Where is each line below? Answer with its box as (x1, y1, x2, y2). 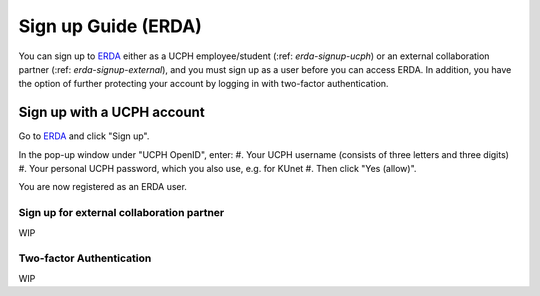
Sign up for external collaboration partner (18, 206, 225, 220)
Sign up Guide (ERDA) (18, 15, 202, 37)
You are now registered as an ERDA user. (18, 181, 187, 193)
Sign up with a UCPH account (18, 104, 205, 121)
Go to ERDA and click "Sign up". (18, 130, 150, 142)
